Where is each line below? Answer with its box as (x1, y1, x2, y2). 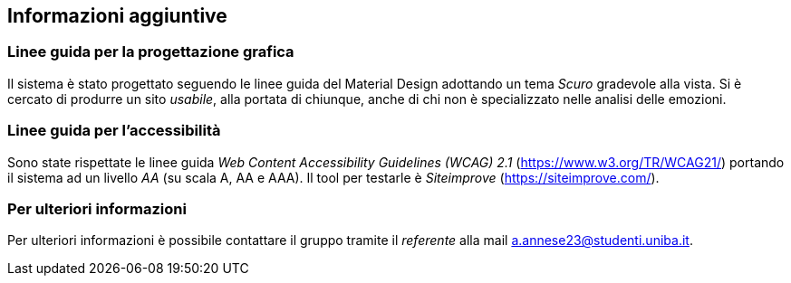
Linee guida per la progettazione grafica (7, 42, 294, 61)
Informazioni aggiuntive (7, 5, 227, 27)
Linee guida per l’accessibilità (7, 121, 221, 140)
